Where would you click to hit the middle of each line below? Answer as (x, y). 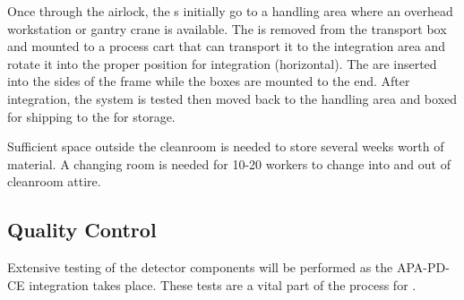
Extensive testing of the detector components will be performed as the (200, 267)
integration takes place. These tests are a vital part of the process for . (223, 284)
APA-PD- (423, 267)
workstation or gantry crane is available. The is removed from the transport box (227, 28)
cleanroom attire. (54, 181)
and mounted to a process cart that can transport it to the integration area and (226, 46)
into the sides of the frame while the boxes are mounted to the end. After (209, 81)
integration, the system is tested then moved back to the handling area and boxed (232, 98)
